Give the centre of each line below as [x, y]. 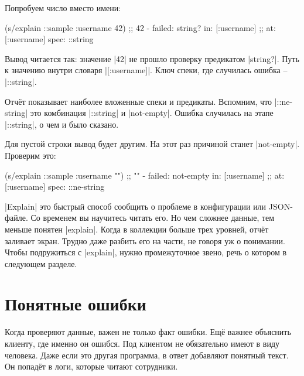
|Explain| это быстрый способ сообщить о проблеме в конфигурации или [136, 206]
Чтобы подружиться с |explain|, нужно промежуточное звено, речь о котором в [146, 252]
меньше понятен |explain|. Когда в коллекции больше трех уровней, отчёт [137, 229]
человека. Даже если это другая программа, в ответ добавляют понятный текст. [147, 355]
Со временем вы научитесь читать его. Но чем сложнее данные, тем [153, 218]
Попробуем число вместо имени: [63, 8]
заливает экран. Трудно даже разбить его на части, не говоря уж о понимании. [145, 240]
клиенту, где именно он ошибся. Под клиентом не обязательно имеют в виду [142, 343]
